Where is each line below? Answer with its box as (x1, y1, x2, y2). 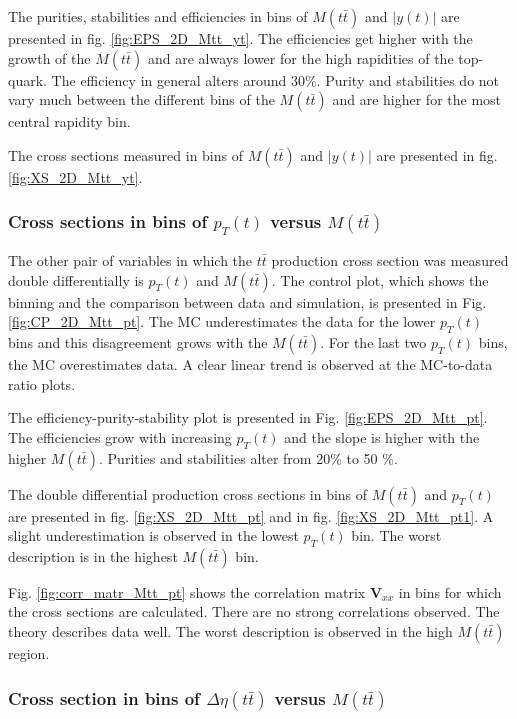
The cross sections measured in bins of (8, 144, 244, 165)
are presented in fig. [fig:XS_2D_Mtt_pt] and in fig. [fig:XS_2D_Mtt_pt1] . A (8, 505, 494, 526)
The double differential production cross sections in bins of (8, 483, 368, 504)
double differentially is (8, 269, 144, 290)
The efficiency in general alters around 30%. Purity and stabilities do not (51, 69, 500, 90)
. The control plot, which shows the (271, 269, 489, 290)
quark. (8, 69, 47, 90)
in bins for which (398, 581, 502, 602)
